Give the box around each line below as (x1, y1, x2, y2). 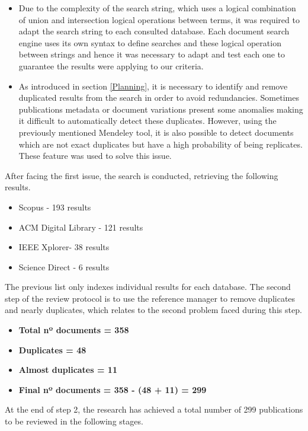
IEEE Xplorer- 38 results (18, 241, 110, 253)
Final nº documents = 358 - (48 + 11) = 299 (18, 383, 207, 395)
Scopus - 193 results (18, 200, 91, 213)
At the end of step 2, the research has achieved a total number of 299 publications (5, 403, 303, 416)
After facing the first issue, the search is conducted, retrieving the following (5, 169, 278, 181)
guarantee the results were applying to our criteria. (18, 59, 204, 72)
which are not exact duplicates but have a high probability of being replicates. (18, 138, 303, 150)
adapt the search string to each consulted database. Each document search (18, 25, 290, 37)
